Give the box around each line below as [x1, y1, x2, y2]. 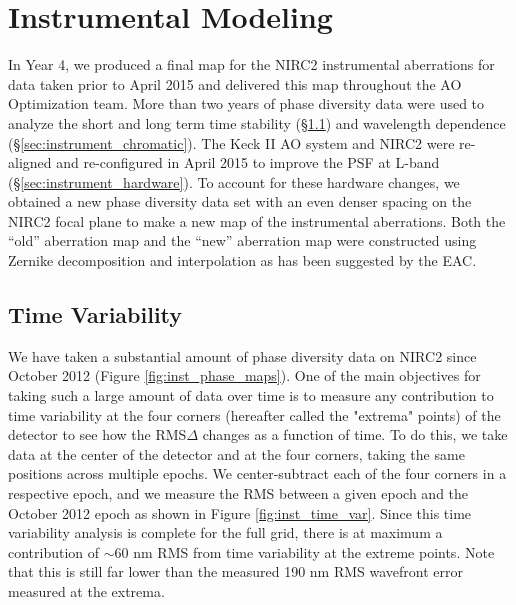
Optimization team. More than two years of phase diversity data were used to [8, 93, 485, 114]
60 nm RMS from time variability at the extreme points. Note [114, 541, 495, 562]
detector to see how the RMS [8, 424, 187, 445]
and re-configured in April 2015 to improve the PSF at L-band [56, 152, 440, 173]
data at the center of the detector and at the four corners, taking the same [8, 443, 465, 464]
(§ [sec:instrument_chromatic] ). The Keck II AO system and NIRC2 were [8, 132, 455, 153]
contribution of [8, 541, 100, 562]
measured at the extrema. [8, 580, 165, 601]
